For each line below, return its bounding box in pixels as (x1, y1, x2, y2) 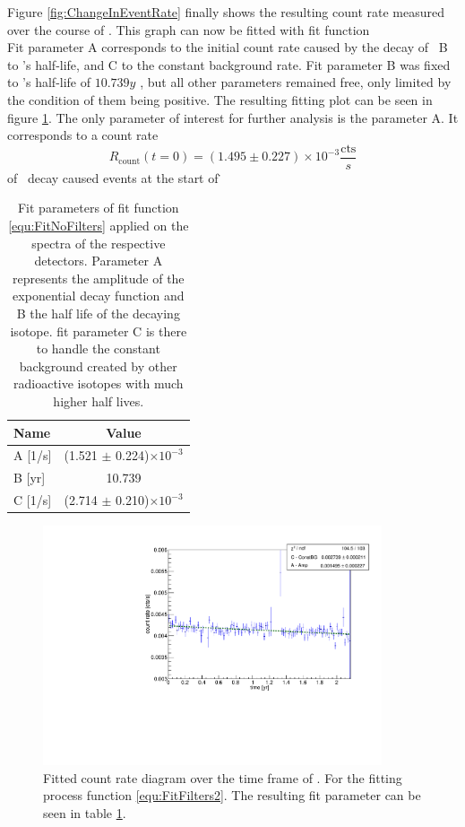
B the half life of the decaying (16, 303, 180, 322)
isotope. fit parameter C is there (10, 321, 187, 340)
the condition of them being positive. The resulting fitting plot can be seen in (7, 90, 433, 109)
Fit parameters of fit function (17, 198, 179, 217)
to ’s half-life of (7, 73, 91, 91)
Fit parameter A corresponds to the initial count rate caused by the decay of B (7, 38, 448, 57)
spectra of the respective (31, 233, 166, 252)
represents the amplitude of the (13, 268, 185, 287)
